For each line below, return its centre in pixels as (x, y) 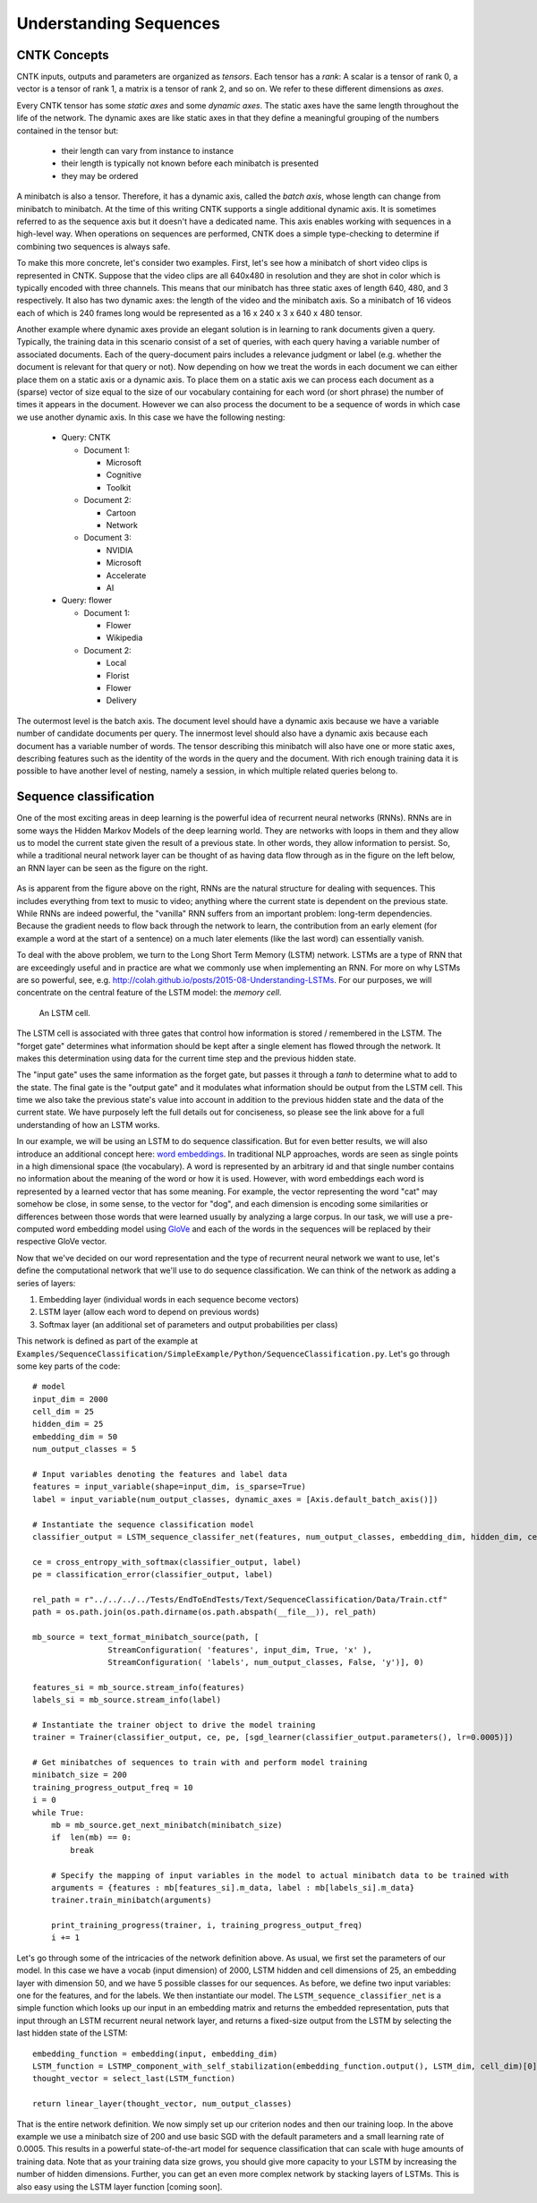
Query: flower (86, 601)
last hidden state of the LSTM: (72, 2033)
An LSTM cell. (65, 1012)
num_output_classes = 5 (85, 1449)
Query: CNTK (86, 438)
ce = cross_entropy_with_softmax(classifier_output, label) (167, 1562)
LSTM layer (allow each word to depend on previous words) (149, 1312)
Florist (118, 675)
